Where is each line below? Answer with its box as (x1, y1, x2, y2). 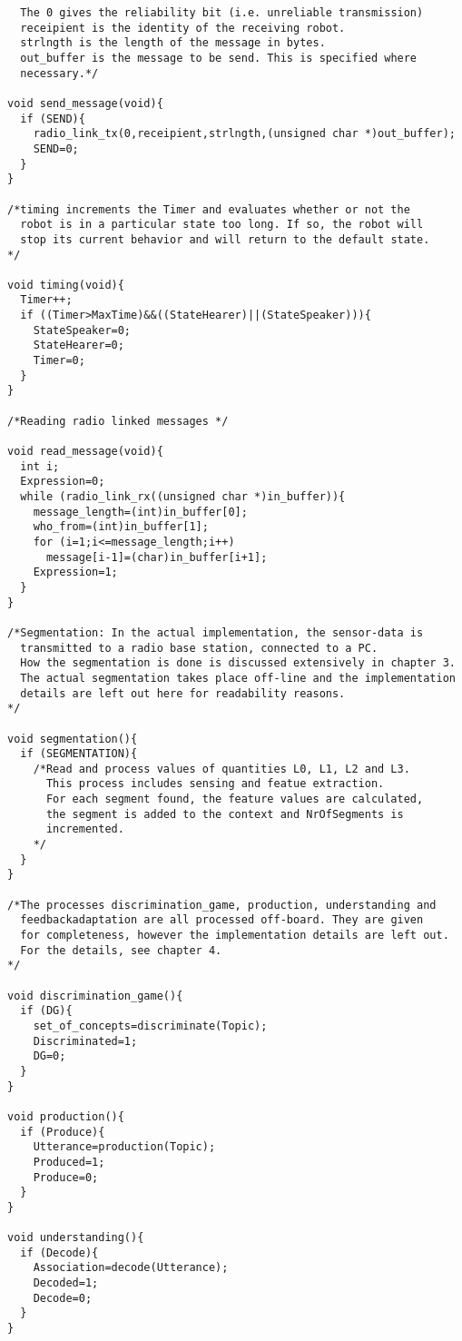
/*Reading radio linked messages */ (7, 414, 229, 428)
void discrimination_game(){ (7, 989, 183, 1002)
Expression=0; (20, 475, 105, 488)
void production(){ (7, 1109, 124, 1123)
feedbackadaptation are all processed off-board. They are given (20, 913, 424, 927)
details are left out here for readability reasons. (20, 686, 346, 700)
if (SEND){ (20, 112, 85, 125)
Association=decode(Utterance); (33, 1261, 229, 1275)
